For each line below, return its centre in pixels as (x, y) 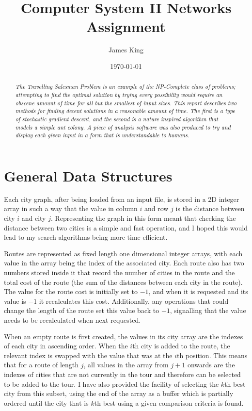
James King (126, 50)
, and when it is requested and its (198, 291)
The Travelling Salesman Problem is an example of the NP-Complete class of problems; (125, 87)
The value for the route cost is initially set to (71, 291)
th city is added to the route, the (181, 346)
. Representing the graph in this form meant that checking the (143, 218)
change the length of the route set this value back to (82, 310)
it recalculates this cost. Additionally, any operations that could (134, 301)
